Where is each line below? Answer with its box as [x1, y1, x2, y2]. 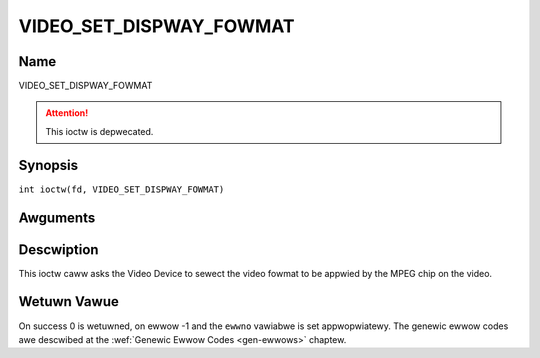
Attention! [45, 107, 89, 119]
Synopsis [18, 156, 79, 174]
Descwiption [18, 241, 99, 258]
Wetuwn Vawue [18, 293, 119, 310]
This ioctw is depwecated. [45, 125, 154, 137]
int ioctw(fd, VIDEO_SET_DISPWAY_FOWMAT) [18, 183, 225, 195]
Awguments [18, 209, 96, 226]
